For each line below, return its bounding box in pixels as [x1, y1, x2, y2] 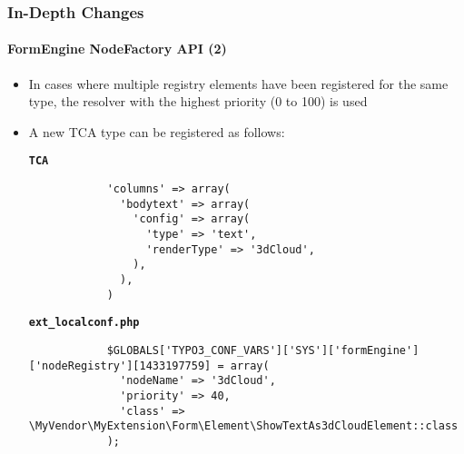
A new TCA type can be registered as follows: [28, 122, 285, 141]
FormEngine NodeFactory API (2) [7, 39, 227, 58]
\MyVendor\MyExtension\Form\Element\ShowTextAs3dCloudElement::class [28, 419, 459, 433]
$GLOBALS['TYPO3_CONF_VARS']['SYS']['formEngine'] [106, 343, 420, 357]
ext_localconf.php [28, 316, 140, 330]
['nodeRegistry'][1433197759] [28, 359, 212, 372]
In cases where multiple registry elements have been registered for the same [28, 74, 449, 93]
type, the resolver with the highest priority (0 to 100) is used [28, 92, 368, 111]
